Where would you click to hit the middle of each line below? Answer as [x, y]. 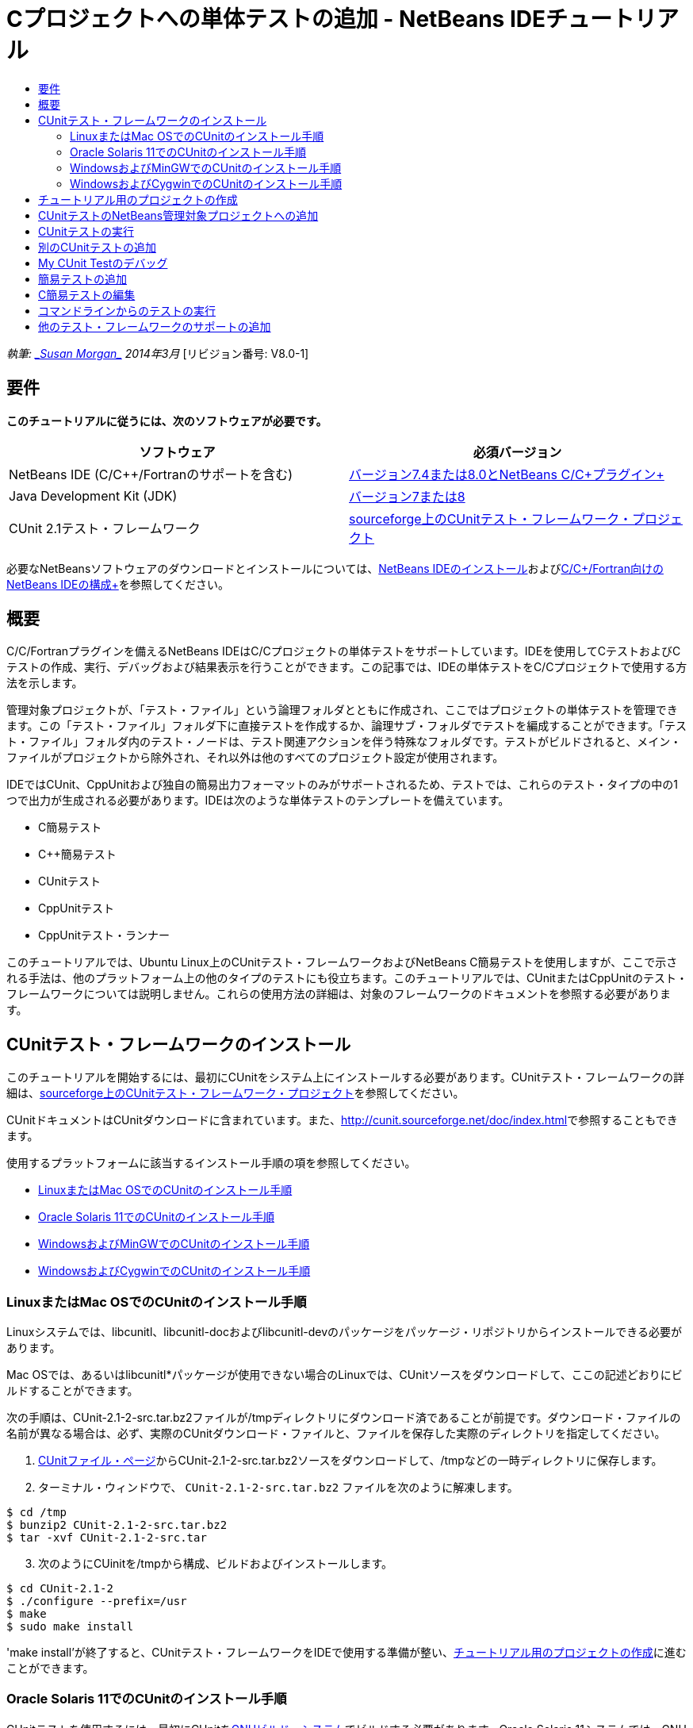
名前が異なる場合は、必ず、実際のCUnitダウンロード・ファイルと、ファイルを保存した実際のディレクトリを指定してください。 [336, 1434]
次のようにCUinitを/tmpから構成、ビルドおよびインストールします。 [216, 1564]
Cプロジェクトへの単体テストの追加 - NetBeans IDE [276, 19]
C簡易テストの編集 [87, 294]
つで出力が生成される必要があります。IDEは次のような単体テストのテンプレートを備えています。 [258, 801]
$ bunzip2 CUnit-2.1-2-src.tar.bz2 [117, 1525]
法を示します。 [45, 683]
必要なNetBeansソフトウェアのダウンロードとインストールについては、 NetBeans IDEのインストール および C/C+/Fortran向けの [335, 568]
